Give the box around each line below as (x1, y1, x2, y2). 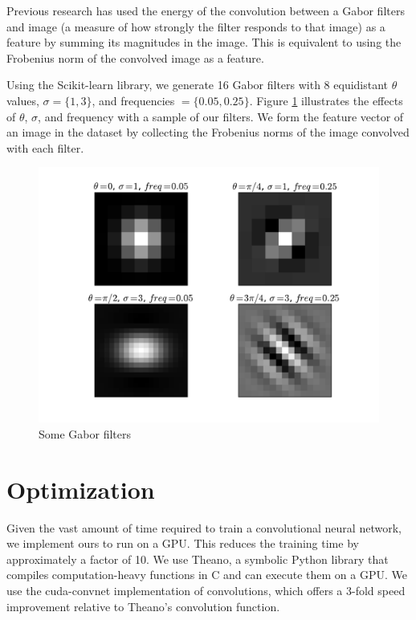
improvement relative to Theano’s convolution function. (6, 598, 280, 614)
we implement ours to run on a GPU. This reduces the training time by (6, 535, 359, 552)
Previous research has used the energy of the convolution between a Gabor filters (6, 2, 405, 18)
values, (6, 92, 39, 108)
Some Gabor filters (39, 425, 131, 442)
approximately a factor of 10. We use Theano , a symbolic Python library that (6, 550, 389, 567)
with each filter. (6, 139, 84, 156)
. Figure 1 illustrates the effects (249, 92, 403, 108)
